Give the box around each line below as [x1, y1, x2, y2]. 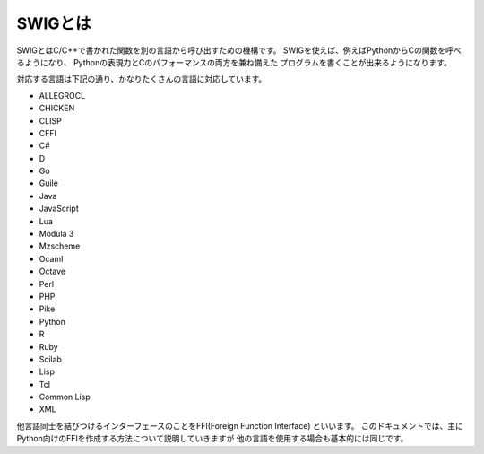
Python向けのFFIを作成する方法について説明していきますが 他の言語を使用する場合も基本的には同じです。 [16, 433, 409, 444]
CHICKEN [39, 103, 75, 114]
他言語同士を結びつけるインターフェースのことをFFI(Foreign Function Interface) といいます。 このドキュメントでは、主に [16, 420, 463, 431]
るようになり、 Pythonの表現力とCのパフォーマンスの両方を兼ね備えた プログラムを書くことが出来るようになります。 [16, 57, 452, 67]
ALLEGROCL [39, 90, 86, 100]
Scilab [39, 354, 63, 364]
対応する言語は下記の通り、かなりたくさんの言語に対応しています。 [16, 74, 267, 84]
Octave [39, 266, 66, 277]
